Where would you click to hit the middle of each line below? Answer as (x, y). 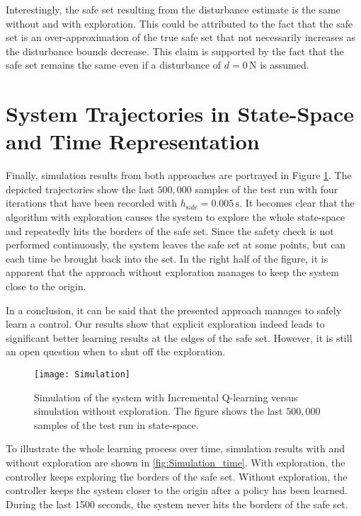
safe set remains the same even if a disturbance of (114, 65)
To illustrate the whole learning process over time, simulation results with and (175, 448)
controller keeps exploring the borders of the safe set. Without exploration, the (177, 476)
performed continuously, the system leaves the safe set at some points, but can (176, 245)
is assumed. (285, 65)
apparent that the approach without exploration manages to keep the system (172, 272)
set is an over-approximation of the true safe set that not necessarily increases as (180, 37)
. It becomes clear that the (297, 203)
